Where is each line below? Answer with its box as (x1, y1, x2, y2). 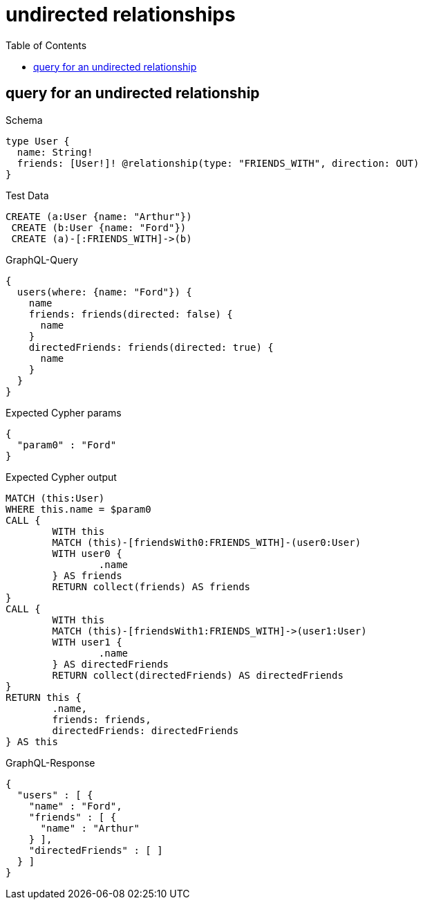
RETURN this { (6, 691, 82, 703)
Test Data (6, 189, 49, 201)
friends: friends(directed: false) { (28, 308, 233, 320)
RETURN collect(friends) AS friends (52, 581, 251, 592)
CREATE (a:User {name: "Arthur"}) (6, 210, 192, 222)
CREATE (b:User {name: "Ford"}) (11, 221, 187, 233)
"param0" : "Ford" (17, 439, 117, 450)
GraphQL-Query (6, 253, 78, 266)
